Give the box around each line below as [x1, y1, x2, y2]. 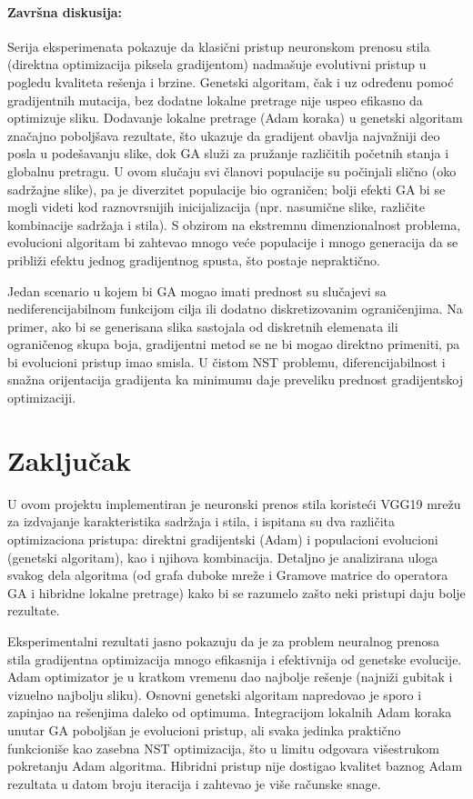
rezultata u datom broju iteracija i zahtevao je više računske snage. [7, 774, 381, 793]
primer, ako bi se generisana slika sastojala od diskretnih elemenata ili [7, 316, 398, 335]
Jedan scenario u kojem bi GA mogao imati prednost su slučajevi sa [7, 281, 387, 300]
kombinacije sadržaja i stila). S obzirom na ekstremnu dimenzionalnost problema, [7, 215, 461, 234]
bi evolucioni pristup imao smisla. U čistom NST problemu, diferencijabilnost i [7, 352, 446, 371]
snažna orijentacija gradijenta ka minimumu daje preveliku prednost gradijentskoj [7, 370, 463, 389]
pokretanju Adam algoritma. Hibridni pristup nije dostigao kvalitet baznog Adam [7, 756, 463, 775]
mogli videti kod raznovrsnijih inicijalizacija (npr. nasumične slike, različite [7, 197, 425, 216]
